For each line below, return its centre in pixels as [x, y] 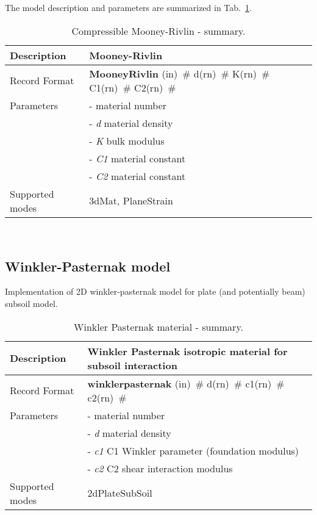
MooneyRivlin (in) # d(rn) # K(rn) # [180, 73]
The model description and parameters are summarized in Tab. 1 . [128, 7]
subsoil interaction [132, 365]
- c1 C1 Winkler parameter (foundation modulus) [193, 450]
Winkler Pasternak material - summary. [158, 326]
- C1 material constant [137, 158]
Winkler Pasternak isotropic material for [187, 351]
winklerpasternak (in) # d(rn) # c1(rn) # [186, 383]
